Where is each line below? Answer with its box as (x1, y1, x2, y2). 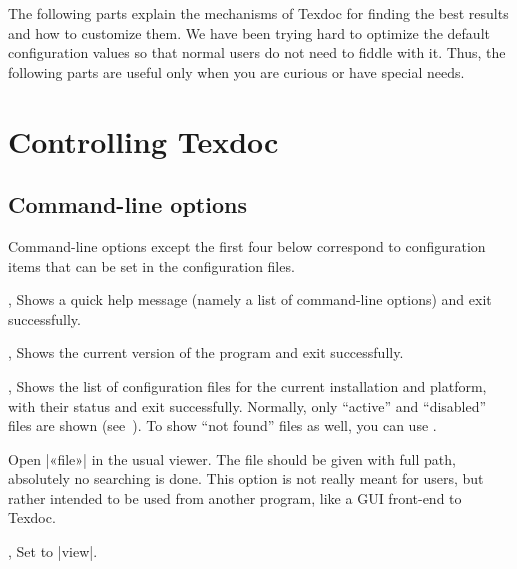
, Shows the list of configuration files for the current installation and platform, (8, 375, 487, 396)
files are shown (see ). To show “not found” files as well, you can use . (8, 415, 437, 436)
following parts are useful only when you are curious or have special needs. (8, 61, 465, 82)
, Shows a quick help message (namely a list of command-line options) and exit (8, 289, 492, 310)
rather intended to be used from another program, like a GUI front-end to (8, 487, 462, 508)
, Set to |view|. (8, 541, 98, 562)
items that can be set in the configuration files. (8, 255, 295, 276)
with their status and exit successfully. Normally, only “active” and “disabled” (8, 395, 487, 416)
